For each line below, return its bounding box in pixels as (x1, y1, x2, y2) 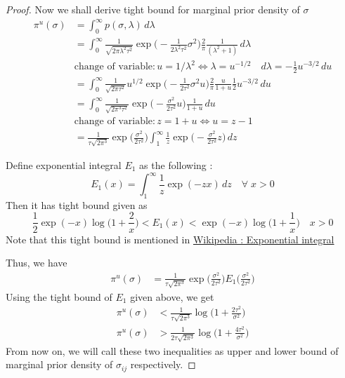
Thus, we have (6, 255, 67, 270)
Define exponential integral (6, 157, 122, 172)
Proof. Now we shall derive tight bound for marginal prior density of (6, 2, 300, 16)
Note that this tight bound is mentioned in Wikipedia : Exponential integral (6, 231, 334, 246)
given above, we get (130, 289, 214, 304)
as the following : (139, 157, 213, 172)
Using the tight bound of (6, 289, 112, 304)
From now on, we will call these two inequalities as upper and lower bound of (6, 343, 339, 358)
